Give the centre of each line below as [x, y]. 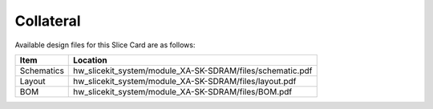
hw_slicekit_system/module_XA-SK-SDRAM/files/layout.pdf [185, 81]
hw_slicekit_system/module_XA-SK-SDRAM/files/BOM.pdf [183, 91]
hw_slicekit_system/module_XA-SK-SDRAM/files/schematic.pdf [193, 71]
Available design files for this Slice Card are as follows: [105, 45]
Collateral [48, 21]
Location [90, 60]
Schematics [42, 71]
